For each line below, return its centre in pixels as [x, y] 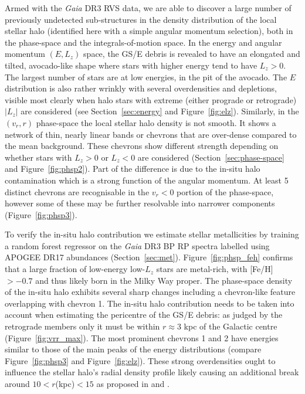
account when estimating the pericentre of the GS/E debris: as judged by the [144, 315]
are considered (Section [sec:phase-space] [211, 157]
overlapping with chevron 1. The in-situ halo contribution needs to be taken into [150, 303]
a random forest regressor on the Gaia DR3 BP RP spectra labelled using [137, 245]
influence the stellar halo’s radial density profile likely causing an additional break [152, 372]
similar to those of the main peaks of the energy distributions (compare [133, 349]
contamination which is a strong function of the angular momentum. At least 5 [147, 180]
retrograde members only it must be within [82, 326]
